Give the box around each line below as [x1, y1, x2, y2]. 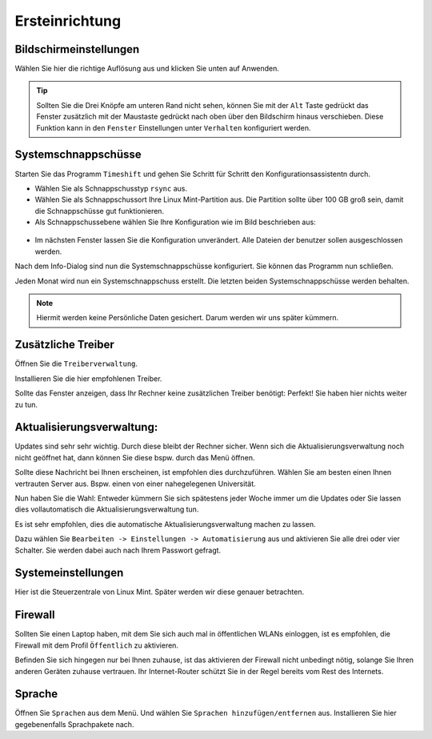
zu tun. [14, 400, 38, 409]
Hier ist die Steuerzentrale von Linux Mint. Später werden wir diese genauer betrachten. [14, 587, 305, 596]
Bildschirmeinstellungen [14, 42, 140, 56]
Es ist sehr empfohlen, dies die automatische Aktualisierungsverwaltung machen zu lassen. [14, 519, 316, 528]
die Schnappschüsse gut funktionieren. [34, 206, 164, 215]
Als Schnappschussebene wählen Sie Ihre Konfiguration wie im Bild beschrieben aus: [34, 217, 316, 227]
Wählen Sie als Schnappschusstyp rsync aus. [34, 183, 188, 193]
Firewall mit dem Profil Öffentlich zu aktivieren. [14, 641, 179, 650]
